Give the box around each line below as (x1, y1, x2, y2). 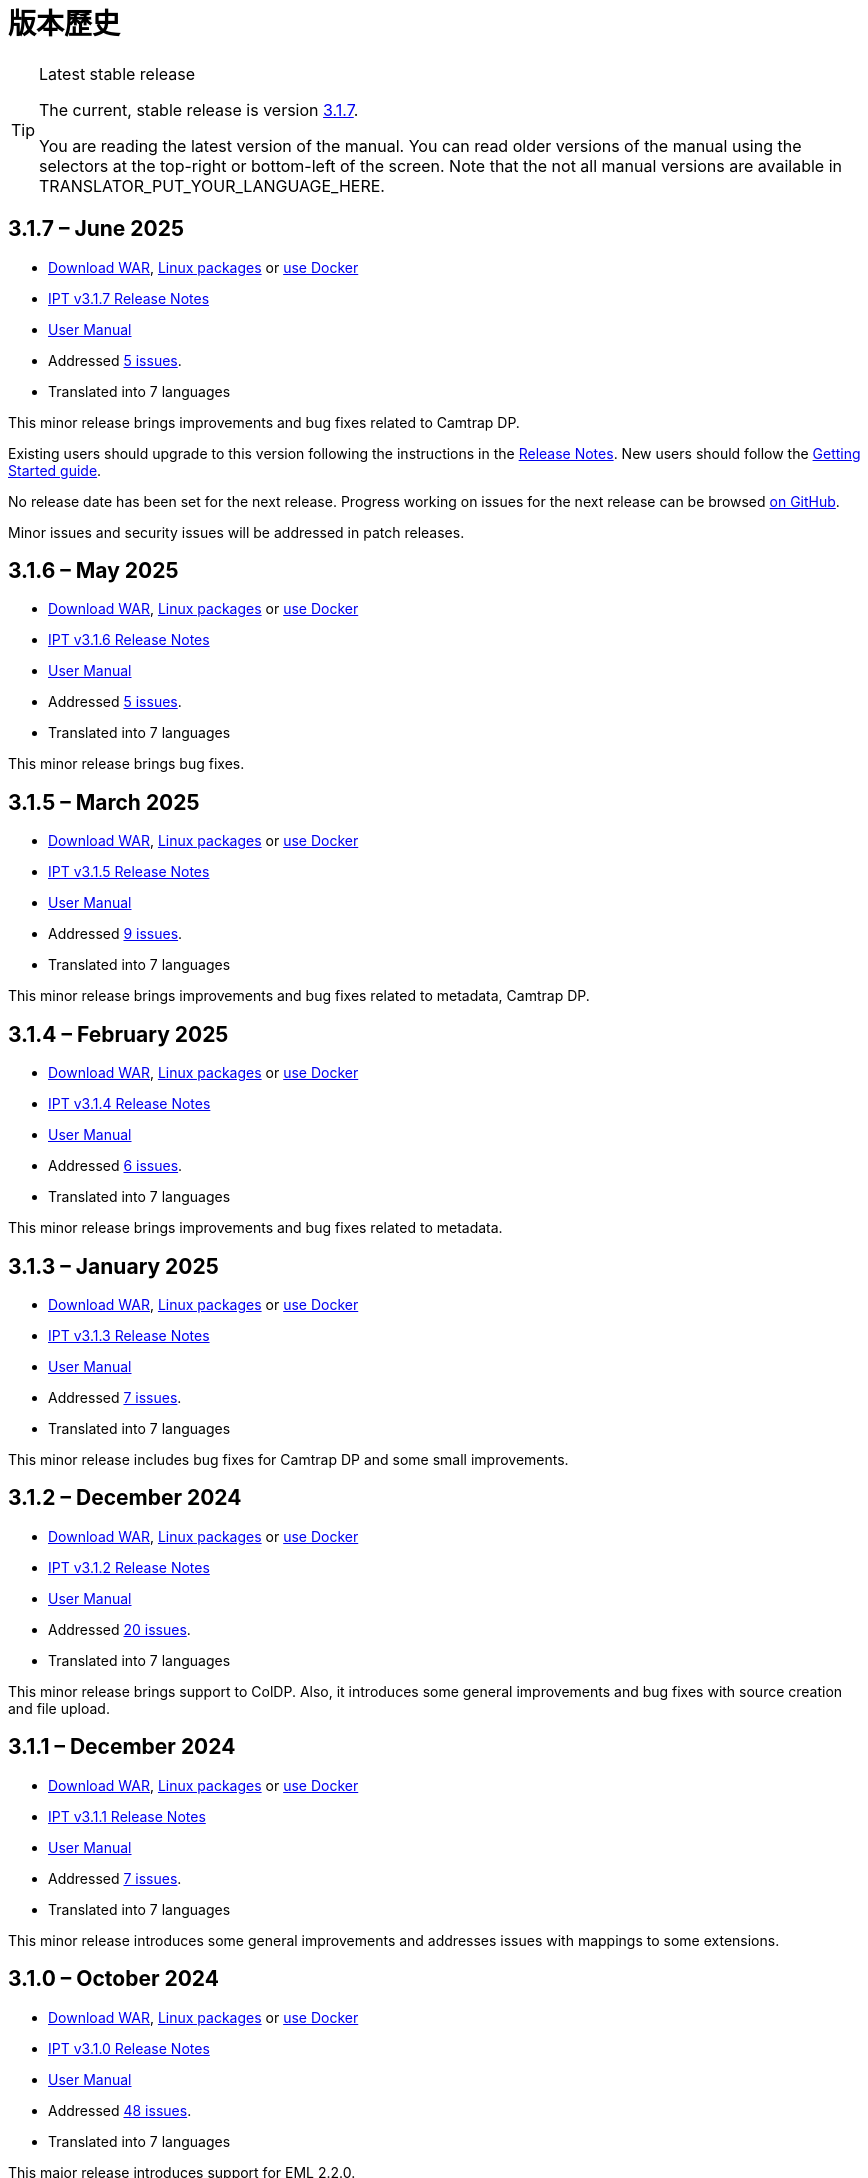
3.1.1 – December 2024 (8, 1734, 236, 1760)
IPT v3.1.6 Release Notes (48, 631, 210, 649)
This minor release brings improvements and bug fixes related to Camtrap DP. (8, 413, 520, 431)
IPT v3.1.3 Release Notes (48, 1326, 210, 1344)
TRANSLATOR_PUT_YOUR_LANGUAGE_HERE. (39, 175, 385, 196)
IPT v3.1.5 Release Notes (48, 863, 210, 881)
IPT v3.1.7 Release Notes (48, 289, 210, 307)
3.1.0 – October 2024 (8, 1966, 219, 1992)
